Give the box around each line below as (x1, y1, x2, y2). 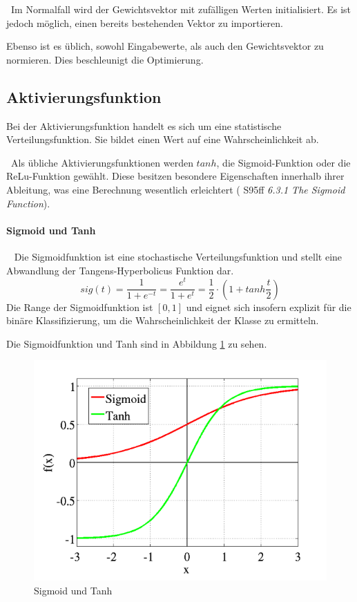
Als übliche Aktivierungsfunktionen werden (10, 155, 193, 169)
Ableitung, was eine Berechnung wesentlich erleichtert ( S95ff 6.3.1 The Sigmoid (6, 182, 345, 196)
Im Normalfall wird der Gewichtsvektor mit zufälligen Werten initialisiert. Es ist (10, 2, 351, 16)
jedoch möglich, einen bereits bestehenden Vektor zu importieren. (6, 15, 283, 30)
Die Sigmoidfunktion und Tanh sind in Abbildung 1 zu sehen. (6, 336, 267, 350)
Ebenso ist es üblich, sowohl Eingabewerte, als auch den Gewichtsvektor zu (6, 39, 324, 53)
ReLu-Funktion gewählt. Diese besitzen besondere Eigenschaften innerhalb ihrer (6, 169, 345, 183)
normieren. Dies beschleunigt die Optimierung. (6, 52, 204, 66)
